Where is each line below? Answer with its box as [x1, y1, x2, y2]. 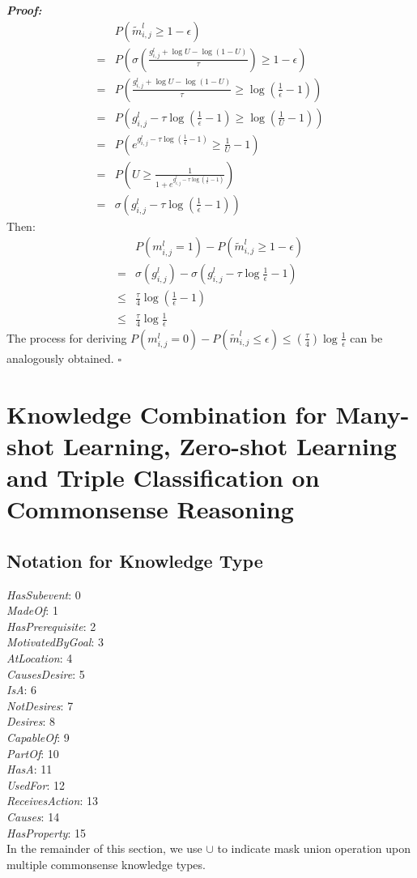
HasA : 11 [6, 761, 53, 778]
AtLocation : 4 [6, 649, 73, 666]
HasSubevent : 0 [6, 586, 81, 603]
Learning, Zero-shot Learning [62, 428, 397, 462]
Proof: [6, 2, 42, 18]
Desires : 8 [6, 713, 55, 730]
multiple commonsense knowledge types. [6, 855, 206, 872]
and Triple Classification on [6, 461, 320, 494]
